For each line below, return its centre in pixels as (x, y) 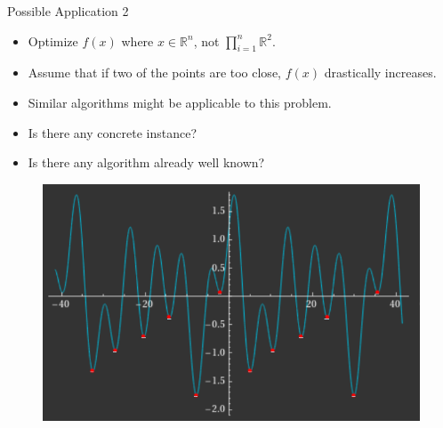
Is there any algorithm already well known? (146, 162)
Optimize (53, 40)
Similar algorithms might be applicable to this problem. (180, 102)
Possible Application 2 (68, 11)
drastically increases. (380, 73)
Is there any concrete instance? (112, 132)
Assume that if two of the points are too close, (154, 73)
